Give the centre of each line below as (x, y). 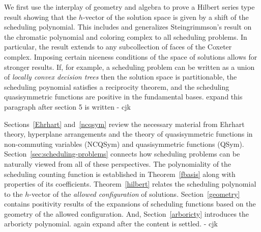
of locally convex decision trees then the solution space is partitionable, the (121, 77)
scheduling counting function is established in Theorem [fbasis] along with (120, 174)
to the (13, 194)
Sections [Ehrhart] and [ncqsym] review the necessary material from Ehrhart (124, 124)
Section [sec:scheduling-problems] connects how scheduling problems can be (122, 154)
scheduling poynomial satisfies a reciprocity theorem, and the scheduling (117, 86)
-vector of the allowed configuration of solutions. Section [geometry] (135, 194)
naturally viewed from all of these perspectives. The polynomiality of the (118, 163)
